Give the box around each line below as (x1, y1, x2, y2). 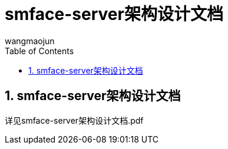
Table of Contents (5, 45, 74, 56)
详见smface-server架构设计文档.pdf (5, 115, 144, 125)
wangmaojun (5, 35, 55, 46)
